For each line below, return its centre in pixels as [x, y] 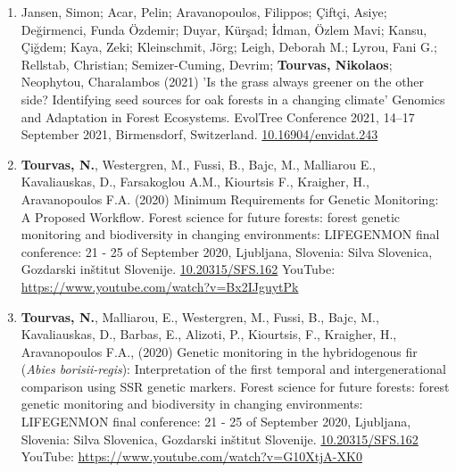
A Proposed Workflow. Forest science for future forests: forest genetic [211, 216]
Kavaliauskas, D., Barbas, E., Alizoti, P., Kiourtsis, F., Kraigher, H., [209, 334]
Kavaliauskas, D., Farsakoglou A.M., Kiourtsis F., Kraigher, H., [195, 182]
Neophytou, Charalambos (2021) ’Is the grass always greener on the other [223, 82]
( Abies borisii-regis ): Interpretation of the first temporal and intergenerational [233, 369]
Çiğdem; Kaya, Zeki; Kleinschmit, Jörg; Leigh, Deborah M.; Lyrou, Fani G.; [229, 47]
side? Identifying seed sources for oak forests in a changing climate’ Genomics [233, 99]
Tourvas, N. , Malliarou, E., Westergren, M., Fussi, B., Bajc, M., [200, 316]
